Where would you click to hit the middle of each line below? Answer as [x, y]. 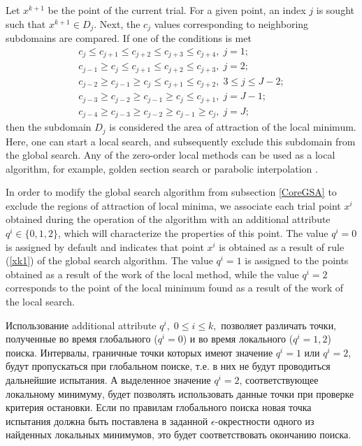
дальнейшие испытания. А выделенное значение [108, 380]
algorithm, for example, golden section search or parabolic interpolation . [162, 168]
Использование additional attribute [81, 325]
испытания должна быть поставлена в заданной [107, 420]
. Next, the [117, 23]
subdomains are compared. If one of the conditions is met [129, 38]
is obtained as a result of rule [282, 246]
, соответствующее [279, 380]
